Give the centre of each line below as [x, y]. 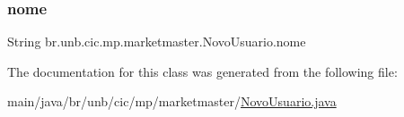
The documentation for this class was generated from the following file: [202, 71]
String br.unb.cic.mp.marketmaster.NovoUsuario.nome [157, 42]
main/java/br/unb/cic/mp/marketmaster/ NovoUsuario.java [172, 101]
